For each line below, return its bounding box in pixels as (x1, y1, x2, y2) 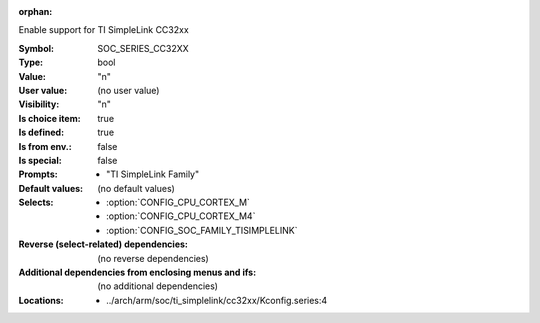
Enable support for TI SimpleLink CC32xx (18, 24, 189, 36)
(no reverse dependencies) (97, 252, 209, 264)
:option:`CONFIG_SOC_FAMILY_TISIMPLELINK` (106, 224, 298, 236)
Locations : (18, 294, 64, 306)
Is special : (18, 154, 62, 166)
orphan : (18, 6, 53, 17)
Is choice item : (18, 112, 81, 124)
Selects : (18, 196, 54, 209)
